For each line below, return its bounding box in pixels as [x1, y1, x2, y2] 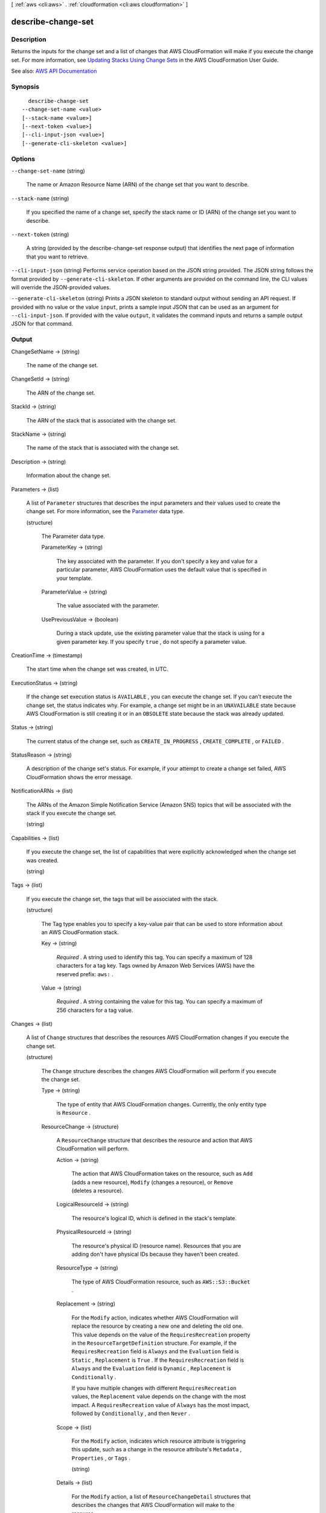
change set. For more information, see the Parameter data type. [26, 508, 185, 515]
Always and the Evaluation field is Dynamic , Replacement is [71, 1365, 232, 1372]
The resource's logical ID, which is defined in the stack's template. [71, 1214, 237, 1222]
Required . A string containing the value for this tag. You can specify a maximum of [56, 998, 263, 1005]
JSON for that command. [11, 320, 74, 327]
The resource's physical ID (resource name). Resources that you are [71, 1242, 241, 1249]
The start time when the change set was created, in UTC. [26, 666, 168, 673]
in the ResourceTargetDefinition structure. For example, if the [71, 1339, 237, 1347]
